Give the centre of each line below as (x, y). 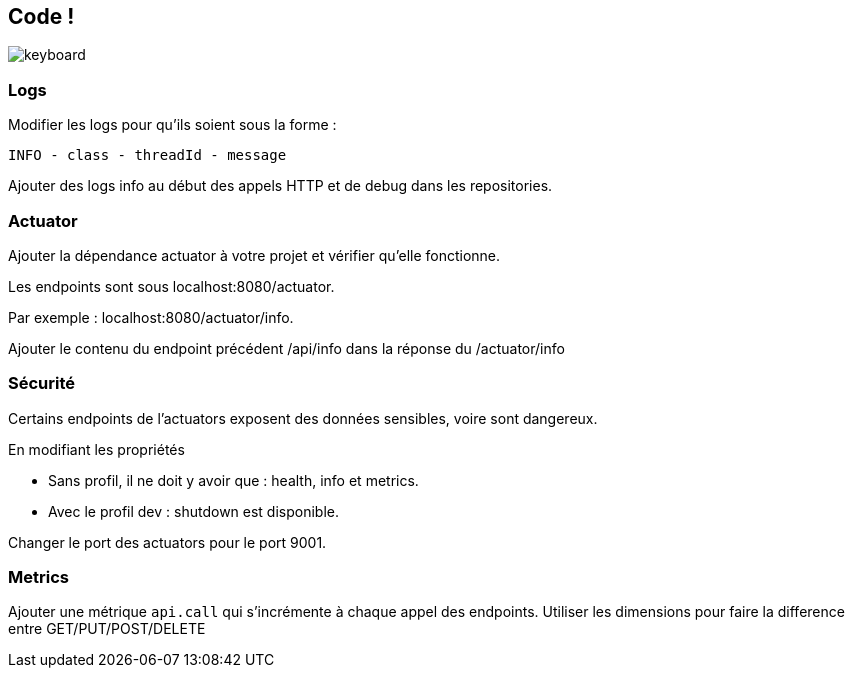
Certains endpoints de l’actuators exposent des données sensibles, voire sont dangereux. (303, 418)
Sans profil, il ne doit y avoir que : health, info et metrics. (233, 480)
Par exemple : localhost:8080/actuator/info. (151, 317)
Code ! (41, 16)
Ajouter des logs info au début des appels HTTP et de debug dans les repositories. (280, 186)
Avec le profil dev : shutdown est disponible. (194, 511)
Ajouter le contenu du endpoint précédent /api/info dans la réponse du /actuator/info (286, 348)
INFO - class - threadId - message (147, 155)
